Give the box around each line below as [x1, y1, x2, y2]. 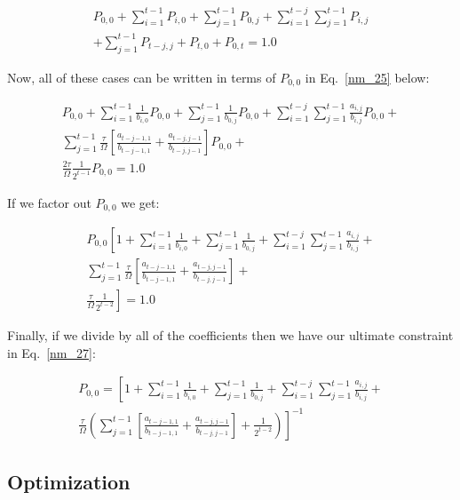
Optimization [7, 468, 131, 496]
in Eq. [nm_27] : [7, 343, 96, 361]
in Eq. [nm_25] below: [305, 67, 430, 86]
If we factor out [7, 193, 91, 211]
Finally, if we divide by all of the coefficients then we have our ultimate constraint [7, 326, 454, 345]
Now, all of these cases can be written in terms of [7, 67, 276, 86]
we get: [121, 193, 160, 211]
